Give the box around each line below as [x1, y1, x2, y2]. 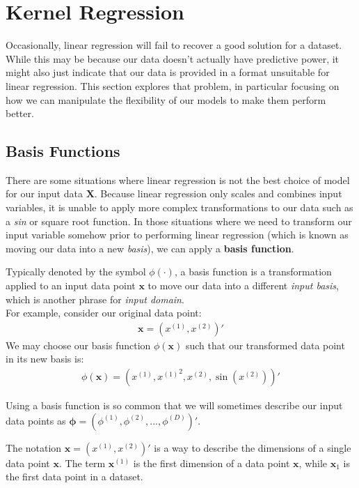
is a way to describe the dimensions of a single [154, 440, 351, 455]
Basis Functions [6, 140, 120, 162]
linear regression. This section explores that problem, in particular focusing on [6, 78, 340, 93]
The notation [6, 440, 62, 455]
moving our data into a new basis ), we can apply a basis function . [6, 241, 294, 255]
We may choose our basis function [6, 337, 151, 352]
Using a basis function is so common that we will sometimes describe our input [6, 398, 343, 413]
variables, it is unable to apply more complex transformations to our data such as [6, 200, 353, 215]
